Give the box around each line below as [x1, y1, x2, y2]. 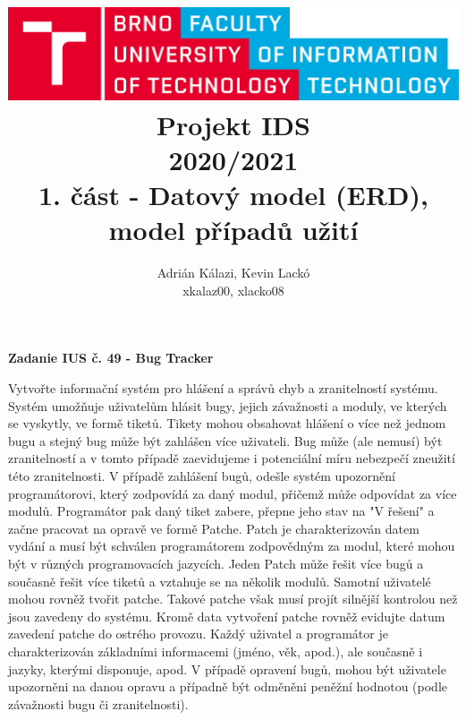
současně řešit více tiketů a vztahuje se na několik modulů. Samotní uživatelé [8, 571, 431, 590]
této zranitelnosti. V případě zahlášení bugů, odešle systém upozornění [8, 466, 395, 484]
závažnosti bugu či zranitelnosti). [8, 694, 189, 713]
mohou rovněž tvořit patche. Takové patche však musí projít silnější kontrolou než [8, 589, 458, 608]
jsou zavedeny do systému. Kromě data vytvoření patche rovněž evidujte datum [8, 606, 445, 625]
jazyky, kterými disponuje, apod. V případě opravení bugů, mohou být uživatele [8, 659, 446, 678]
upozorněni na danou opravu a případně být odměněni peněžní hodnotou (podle [8, 677, 448, 696]
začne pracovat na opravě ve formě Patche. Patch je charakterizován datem [8, 519, 419, 537]
